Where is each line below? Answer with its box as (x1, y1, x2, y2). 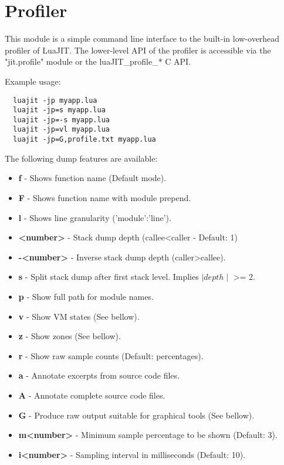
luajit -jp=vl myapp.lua (13, 125, 110, 134)
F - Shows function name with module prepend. (18, 191, 191, 203)
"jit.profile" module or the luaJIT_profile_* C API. (5, 55, 191, 68)
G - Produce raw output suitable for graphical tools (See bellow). (18, 409, 255, 421)
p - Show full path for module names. (18, 290, 154, 302)
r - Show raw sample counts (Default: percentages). (18, 349, 204, 362)
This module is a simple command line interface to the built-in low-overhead (5, 32, 280, 45)
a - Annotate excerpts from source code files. (18, 369, 180, 382)
